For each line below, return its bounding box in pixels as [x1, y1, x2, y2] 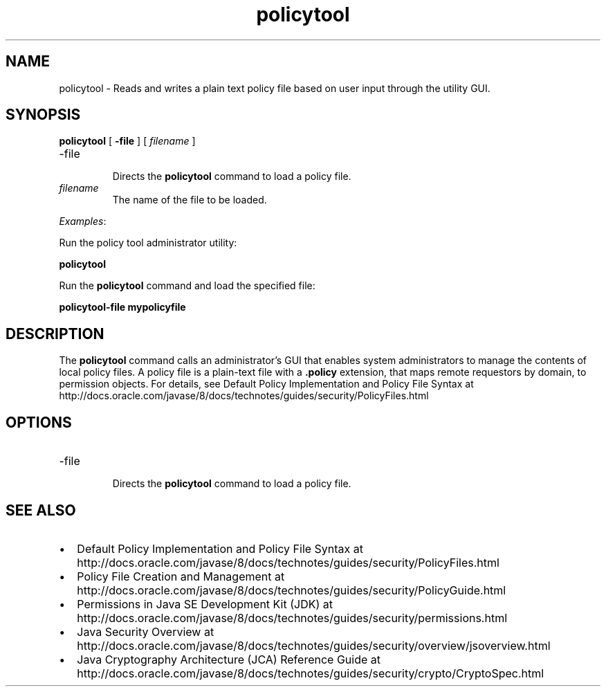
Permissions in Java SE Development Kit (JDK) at [77, 597, 333, 611]
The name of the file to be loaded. [112, 194, 267, 206]
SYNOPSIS [6, 106, 81, 124]
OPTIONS [6, 413, 72, 431]
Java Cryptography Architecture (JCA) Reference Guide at [77, 652, 380, 666]
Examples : [59, 215, 107, 228]
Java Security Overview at [77, 624, 214, 639]
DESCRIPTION [6, 325, 104, 343]
